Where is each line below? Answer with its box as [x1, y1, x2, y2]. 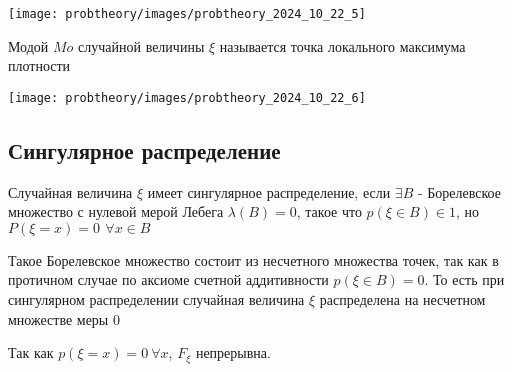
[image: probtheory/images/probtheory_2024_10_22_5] [8, 7, 366, 21]
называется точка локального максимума [219, 35, 466, 56]
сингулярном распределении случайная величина [8, 289, 305, 310]
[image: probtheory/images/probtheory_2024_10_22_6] [8, 90, 366, 105]
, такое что [296, 201, 362, 222]
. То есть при [424, 269, 505, 290]
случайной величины [78, 35, 205, 56]
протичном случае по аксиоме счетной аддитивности [8, 269, 329, 290]
